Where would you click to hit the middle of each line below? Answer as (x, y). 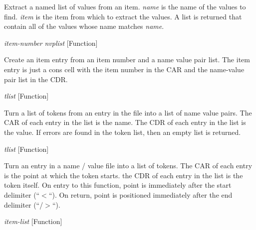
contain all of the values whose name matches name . (84, 26)
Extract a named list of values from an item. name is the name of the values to (125, 6)
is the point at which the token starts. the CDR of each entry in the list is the (124, 175)
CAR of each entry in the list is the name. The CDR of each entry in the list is (125, 122)
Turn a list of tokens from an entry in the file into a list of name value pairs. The (128, 112)
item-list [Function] (33, 221)
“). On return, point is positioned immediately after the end (140, 194)
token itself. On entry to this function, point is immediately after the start (118, 185)
